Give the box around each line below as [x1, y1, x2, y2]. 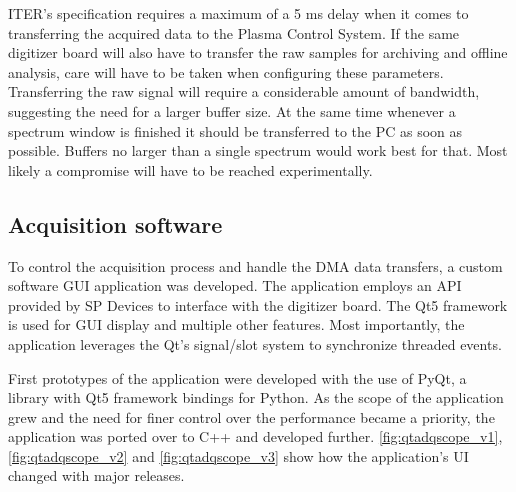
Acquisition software [8, 208, 223, 239]
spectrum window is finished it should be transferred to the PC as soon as [8, 120, 463, 141]
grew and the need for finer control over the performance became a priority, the [8, 406, 495, 427]
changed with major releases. [8, 465, 185, 486]
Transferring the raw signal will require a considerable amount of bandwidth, [8, 81, 480, 102]
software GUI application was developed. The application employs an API [8, 275, 462, 296]
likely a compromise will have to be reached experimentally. [8, 159, 373, 180]
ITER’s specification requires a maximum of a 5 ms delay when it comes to [8, 3, 469, 23]
